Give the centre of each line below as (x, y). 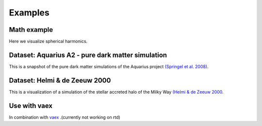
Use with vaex (31, 105)
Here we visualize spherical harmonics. (48, 42)
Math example (31, 30)
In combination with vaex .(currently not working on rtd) (65, 117)
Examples (29, 13)
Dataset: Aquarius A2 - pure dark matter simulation (88, 55)
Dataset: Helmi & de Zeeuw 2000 (60, 80)
